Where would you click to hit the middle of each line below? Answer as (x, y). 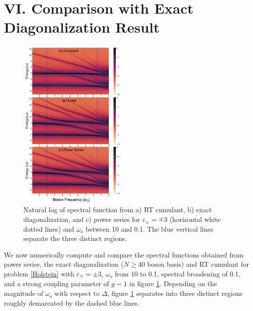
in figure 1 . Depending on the (173, 284)
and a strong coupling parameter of (57, 284)
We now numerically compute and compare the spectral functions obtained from (124, 254)
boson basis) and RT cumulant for (198, 264)
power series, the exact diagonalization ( (64, 264)
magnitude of (24, 293)
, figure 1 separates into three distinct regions (175, 293)
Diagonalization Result (82, 27)
